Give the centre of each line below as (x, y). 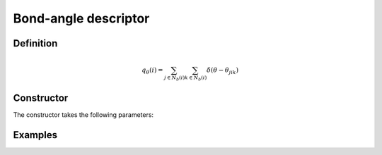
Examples (35, 135)
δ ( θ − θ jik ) (222, 71)
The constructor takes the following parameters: (83, 114)
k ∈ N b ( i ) (196, 79)
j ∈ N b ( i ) (174, 79)
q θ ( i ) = (152, 71)
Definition (35, 43)
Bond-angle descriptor (81, 18)
